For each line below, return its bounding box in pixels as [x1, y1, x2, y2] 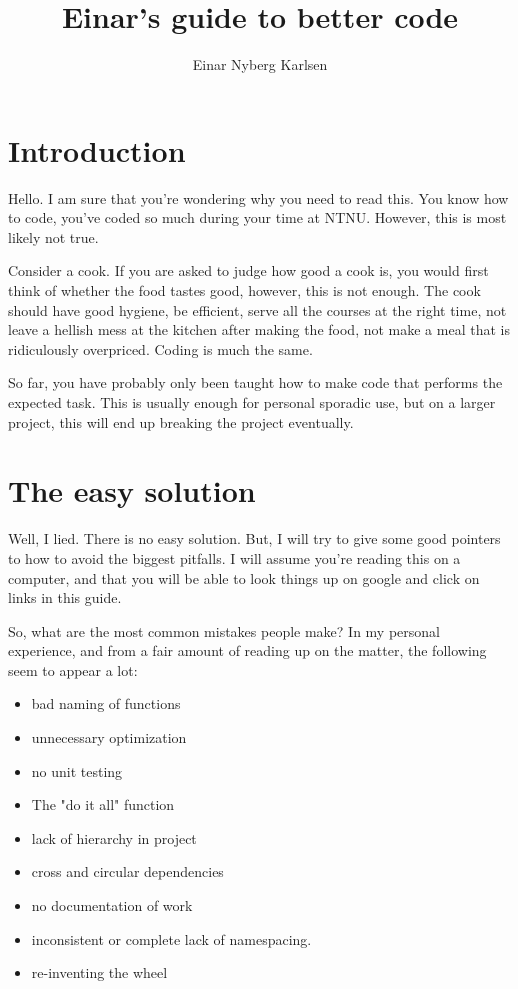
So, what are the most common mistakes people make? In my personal [8, 620, 440, 641]
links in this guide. [8, 587, 122, 608]
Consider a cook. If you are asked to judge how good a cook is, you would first [8, 260, 489, 281]
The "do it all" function [31, 794, 175, 815]
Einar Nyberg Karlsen [192, 54, 328, 75]
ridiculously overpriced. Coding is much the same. [8, 338, 313, 359]
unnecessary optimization [31, 727, 187, 748]
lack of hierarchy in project [31, 827, 197, 848]
